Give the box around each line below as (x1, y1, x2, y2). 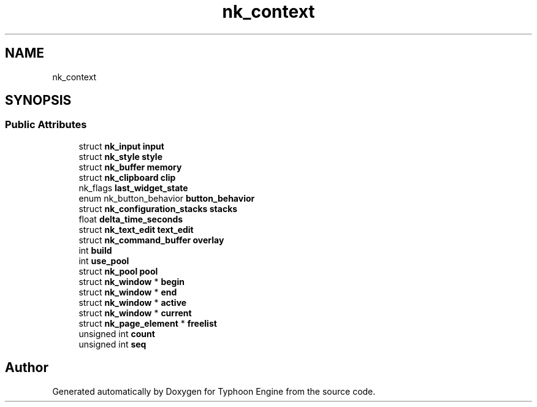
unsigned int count (78, 328, 155, 339)
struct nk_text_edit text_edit (78, 224, 194, 235)
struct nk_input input (78, 140, 164, 151)
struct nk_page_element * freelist (78, 318, 217, 329)
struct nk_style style (78, 151, 162, 162)
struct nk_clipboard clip (78, 172, 176, 183)
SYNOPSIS (5, 93, 72, 108)
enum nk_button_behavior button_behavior (78, 192, 255, 203)
